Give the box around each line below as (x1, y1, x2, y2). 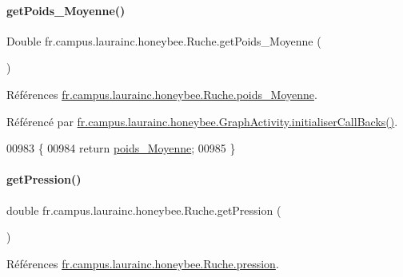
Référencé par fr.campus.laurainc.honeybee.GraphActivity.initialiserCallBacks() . (6, 113, 398, 129)
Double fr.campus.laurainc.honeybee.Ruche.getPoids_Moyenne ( (6, 32, 321, 49)
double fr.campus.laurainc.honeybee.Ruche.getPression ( (6, 201, 281, 218)
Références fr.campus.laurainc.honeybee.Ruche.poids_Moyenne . (6, 85, 317, 102)
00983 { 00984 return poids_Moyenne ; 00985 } (6, 140, 236, 156)
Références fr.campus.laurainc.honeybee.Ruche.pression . (6, 255, 279, 271)
